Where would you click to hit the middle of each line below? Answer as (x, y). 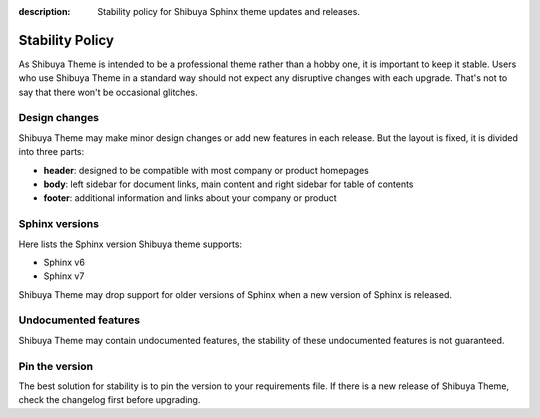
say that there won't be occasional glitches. (108, 92)
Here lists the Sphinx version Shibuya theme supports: (130, 244)
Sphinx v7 (64, 276)
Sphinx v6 (64, 262)
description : (44, 11)
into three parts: (51, 152)
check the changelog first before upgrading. (109, 400)
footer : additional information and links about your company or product (190, 198)
